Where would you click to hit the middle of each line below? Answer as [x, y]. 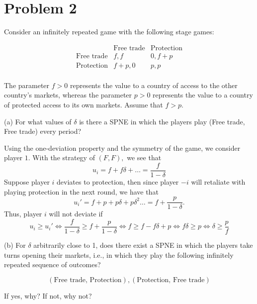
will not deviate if [76, 214]
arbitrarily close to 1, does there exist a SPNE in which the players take [143, 245]
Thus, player [23, 214]
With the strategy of [64, 157]
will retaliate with [218, 182]
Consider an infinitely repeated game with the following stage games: [109, 32]
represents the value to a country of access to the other [154, 85]
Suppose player [27, 182]
